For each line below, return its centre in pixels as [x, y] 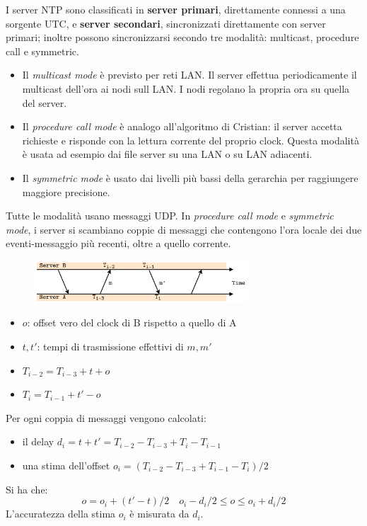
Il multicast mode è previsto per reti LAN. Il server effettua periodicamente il [190, 75]
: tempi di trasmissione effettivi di [110, 347]
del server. [45, 102]
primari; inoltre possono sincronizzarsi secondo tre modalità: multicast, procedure [182, 37]
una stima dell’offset [66, 465]
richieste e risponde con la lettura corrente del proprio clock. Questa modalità [191, 140]
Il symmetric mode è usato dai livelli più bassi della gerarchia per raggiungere [190, 177]
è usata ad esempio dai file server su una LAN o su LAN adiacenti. [167, 154]
